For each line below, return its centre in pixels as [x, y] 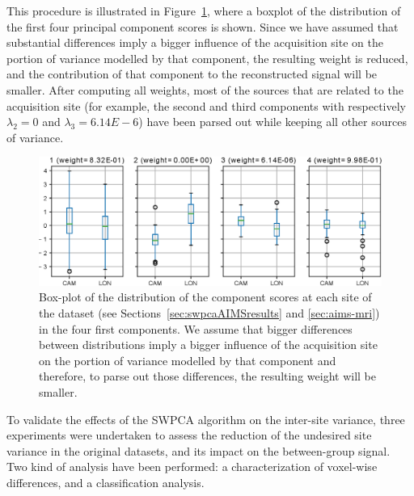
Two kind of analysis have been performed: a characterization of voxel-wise [192, 467]
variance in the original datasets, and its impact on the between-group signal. [199, 450]
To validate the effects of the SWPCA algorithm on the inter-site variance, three [206, 419]
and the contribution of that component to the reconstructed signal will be [192, 74]
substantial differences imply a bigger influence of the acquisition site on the [195, 42]
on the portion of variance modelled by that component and [188, 360]
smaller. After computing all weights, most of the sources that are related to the [205, 89]
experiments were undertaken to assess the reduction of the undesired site [189, 435]
